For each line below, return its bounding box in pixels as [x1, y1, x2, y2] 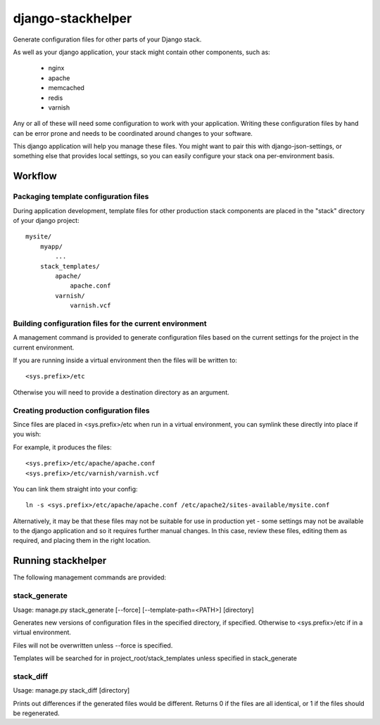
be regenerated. [13, 709, 60, 717]
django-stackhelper [13, 11, 132, 26]
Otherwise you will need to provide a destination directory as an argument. [13, 387, 229, 397]
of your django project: [13, 217, 80, 224]
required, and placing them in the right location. [13, 537, 151, 545]
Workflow [13, 170, 58, 182]
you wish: [13, 430, 42, 439]
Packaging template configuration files [13, 192, 149, 202]
